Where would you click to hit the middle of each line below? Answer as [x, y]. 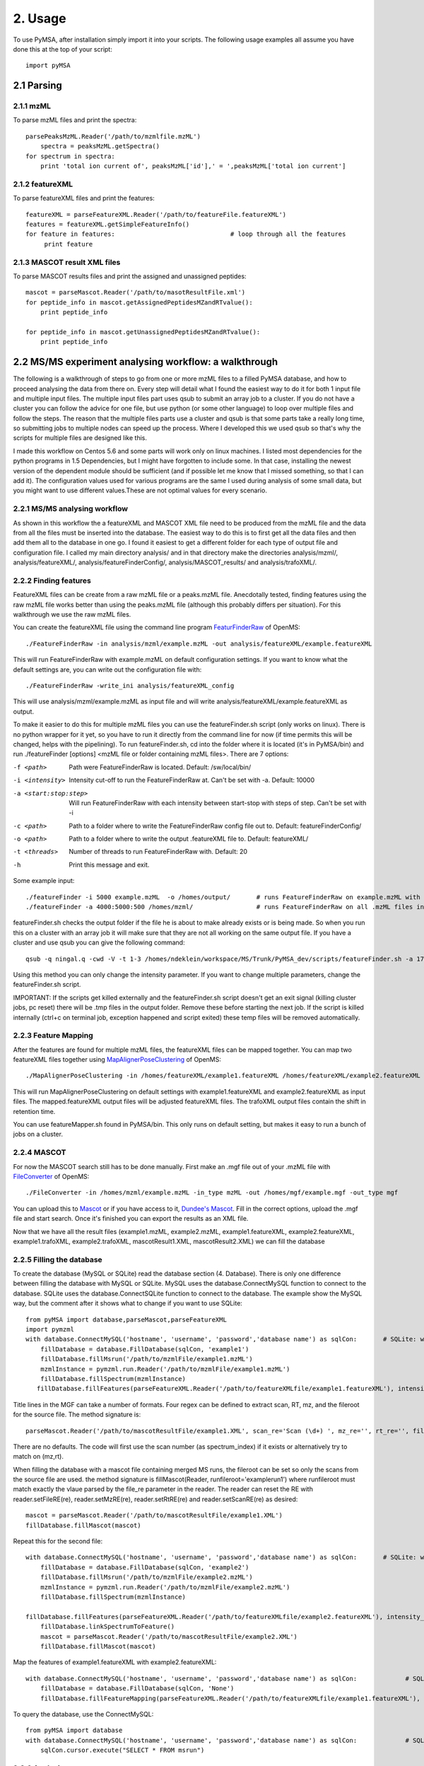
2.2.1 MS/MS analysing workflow [71, 509]
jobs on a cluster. [38, 1134]
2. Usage [40, 18]
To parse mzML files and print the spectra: [75, 120]
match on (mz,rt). [38, 1457]
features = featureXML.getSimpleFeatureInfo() [108, 224]
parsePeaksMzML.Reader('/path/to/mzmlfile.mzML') [113, 136]
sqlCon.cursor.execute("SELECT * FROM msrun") [122, 1750]
